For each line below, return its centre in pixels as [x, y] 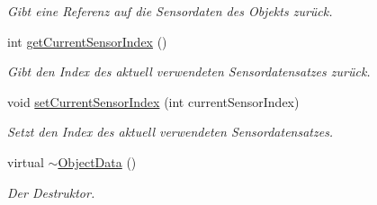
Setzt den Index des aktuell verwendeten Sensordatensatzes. [171, 132]
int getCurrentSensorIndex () [87, 41]
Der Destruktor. [51, 192]
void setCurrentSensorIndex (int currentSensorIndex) [153, 101]
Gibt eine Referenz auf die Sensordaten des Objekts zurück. [170, 11]
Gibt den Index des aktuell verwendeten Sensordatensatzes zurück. [189, 71]
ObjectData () [97, 161]
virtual [26, 161]
